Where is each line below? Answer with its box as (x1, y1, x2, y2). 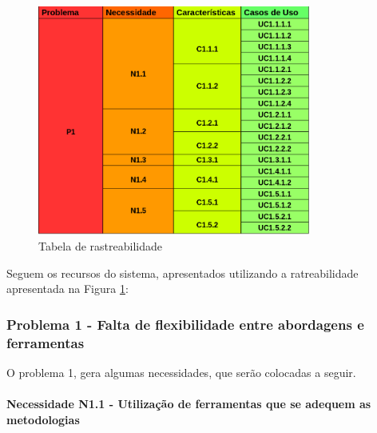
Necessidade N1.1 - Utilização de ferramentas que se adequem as (6, 395, 371, 412)
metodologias (6, 411, 80, 427)
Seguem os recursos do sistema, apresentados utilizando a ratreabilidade (6, 264, 359, 281)
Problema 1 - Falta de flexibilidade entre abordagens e (6, 314, 364, 334)
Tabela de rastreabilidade (38, 237, 162, 254)
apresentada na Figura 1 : (6, 280, 129, 297)
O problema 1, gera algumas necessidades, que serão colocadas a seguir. (6, 363, 356, 380)
